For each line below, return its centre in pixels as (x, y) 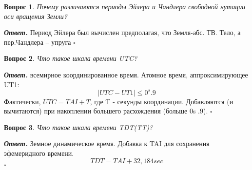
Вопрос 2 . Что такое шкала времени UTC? (71, 58)
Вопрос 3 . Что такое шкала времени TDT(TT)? (78, 127)
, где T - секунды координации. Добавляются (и (162, 101)
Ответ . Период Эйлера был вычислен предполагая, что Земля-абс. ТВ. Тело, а (122, 32)
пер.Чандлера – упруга (38, 42)
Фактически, (22, 101)
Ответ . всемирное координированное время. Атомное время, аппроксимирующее (126, 74)
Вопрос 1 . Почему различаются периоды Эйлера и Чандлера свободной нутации (125, 6)
